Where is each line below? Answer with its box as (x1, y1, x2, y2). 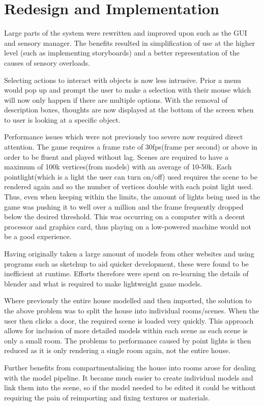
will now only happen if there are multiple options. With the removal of (4, 94, 228, 105)
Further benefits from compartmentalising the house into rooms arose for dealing (4, 362, 256, 372)
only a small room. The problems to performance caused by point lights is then (4, 335, 251, 345)
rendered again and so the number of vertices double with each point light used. (4, 181, 253, 192)
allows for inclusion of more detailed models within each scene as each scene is (4, 325, 248, 336)
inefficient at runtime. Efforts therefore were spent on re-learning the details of (4, 268, 249, 279)
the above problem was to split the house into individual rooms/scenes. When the (4, 305, 259, 315)
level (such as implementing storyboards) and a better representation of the (4, 47, 240, 58)
